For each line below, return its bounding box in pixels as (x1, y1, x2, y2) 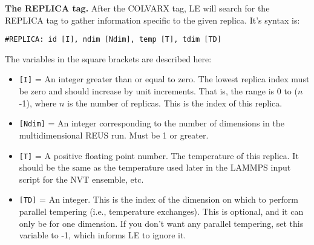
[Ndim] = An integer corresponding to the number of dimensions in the (19, 117, 284, 129)
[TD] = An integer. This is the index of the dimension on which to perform (19, 193, 298, 206)
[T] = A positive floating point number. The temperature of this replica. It (19, 149, 299, 162)
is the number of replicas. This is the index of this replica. (67, 96, 283, 109)
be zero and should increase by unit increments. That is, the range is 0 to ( (19, 85, 298, 97)
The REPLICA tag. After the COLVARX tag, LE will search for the (5, 2, 270, 14)
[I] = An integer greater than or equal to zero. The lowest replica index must (19, 73, 310, 85)
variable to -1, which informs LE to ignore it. (19, 229, 186, 241)
